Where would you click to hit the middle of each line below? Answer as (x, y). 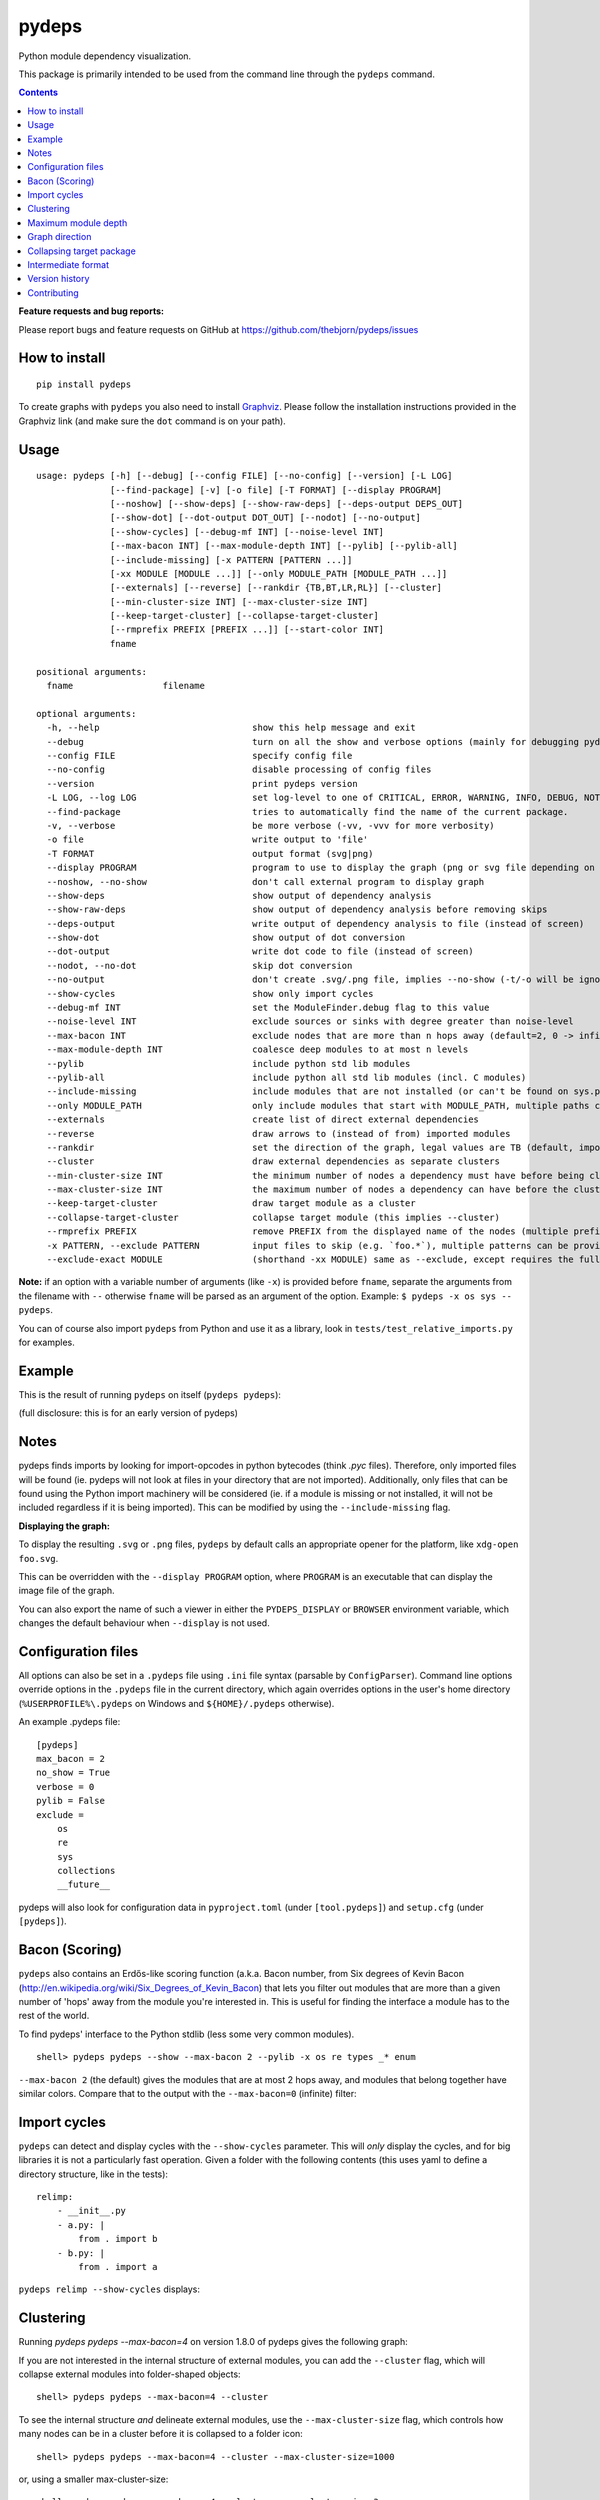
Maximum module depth (77, 222)
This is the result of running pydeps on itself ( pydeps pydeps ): (150, 1394)
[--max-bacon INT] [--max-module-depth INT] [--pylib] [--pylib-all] (284, 546)
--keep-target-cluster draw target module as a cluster (231, 1203)
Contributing (53, 292)
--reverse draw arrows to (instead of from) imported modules (278, 1133)
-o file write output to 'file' (207, 839)
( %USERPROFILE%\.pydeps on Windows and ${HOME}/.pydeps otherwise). (176, 1703)
